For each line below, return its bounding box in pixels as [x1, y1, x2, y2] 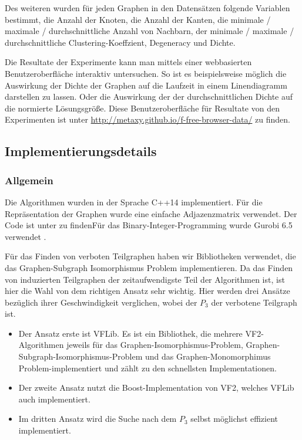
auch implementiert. [18, 392, 90, 405]
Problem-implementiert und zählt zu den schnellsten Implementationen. [18, 361, 277, 374]
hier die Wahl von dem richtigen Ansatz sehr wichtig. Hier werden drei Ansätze [5, 285, 290, 297]
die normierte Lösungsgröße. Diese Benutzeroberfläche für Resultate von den [5, 101, 280, 114]
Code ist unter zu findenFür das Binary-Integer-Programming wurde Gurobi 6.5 [5, 219, 293, 231]
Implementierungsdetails [5, 142, 157, 160]
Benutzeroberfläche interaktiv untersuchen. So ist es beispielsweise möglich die [5, 67, 287, 79]
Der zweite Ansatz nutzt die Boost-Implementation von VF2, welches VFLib [18, 381, 294, 394]
